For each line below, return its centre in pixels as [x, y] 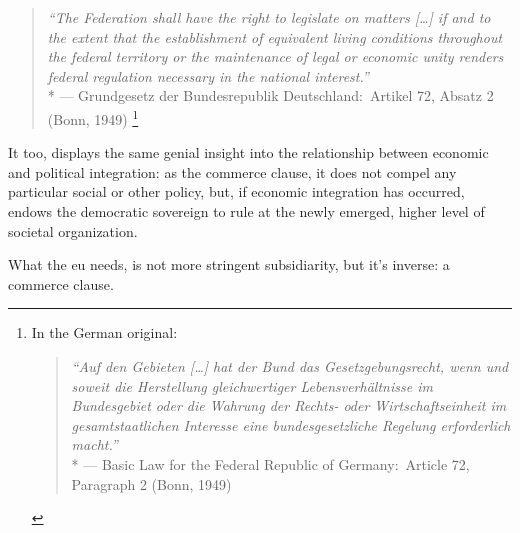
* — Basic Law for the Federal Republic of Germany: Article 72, [270, 463]
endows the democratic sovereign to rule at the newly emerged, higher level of [246, 211]
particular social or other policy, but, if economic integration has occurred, [236, 191]
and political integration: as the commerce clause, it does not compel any [232, 171]
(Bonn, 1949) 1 [93, 117]
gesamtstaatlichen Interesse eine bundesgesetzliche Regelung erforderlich [291, 424]
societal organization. [73, 230]
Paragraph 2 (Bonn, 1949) [151, 483]
